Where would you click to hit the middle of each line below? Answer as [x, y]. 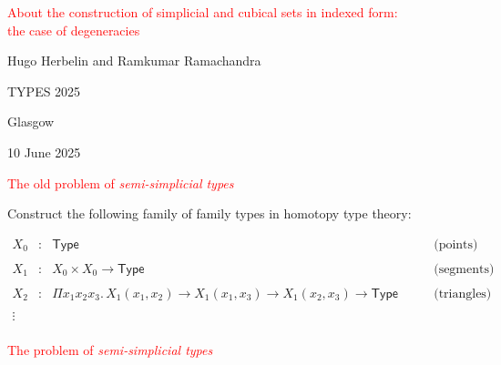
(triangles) [463, 294]
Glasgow [31, 122]
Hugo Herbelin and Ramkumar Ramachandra [134, 61]
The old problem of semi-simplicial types [121, 182]
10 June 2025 [44, 152]
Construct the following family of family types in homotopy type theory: [210, 213]
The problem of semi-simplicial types [110, 350]
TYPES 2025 [44, 91]
